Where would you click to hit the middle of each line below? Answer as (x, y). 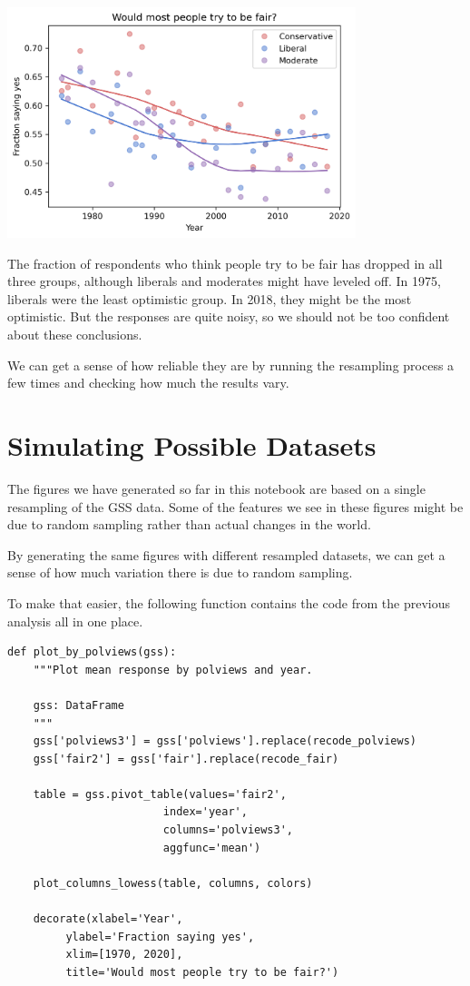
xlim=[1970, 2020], (124, 955)
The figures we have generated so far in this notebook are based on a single (216, 488)
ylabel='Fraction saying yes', (160, 937)
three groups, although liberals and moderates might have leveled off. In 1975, (224, 281)
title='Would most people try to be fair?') (202, 972)
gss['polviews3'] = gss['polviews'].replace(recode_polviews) (225, 741)
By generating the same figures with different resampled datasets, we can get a (226, 554)
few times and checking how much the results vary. (148, 383)
